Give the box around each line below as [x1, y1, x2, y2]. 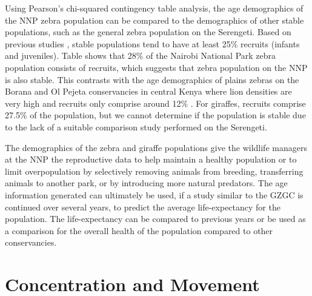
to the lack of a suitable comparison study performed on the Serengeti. [5, 120, 267, 133]
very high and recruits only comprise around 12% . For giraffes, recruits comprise [5, 96, 306, 109]
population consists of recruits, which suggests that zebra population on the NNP [5, 61, 308, 73]
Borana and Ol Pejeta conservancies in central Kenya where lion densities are [5, 85, 292, 98]
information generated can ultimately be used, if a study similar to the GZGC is [5, 188, 304, 201]
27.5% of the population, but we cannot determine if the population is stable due [5, 109, 306, 121]
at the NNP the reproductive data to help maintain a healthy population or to [5, 153, 297, 166]
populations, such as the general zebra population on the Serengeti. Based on [5, 25, 291, 38]
